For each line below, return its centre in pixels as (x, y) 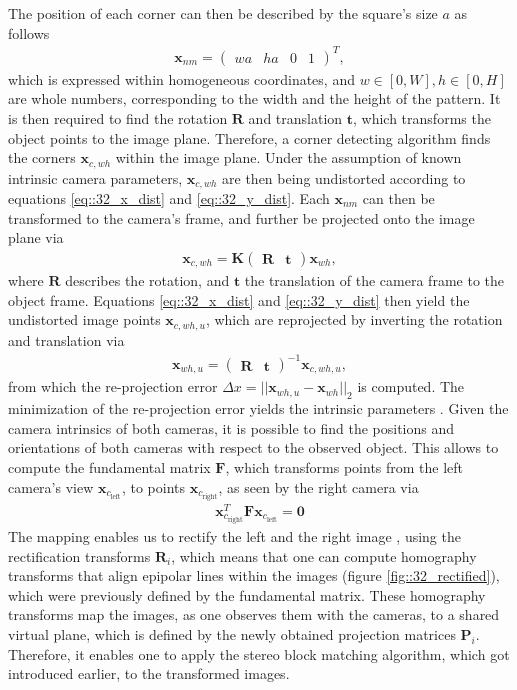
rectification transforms (79, 555)
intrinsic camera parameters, (95, 177)
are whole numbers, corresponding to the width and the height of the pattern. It (254, 98)
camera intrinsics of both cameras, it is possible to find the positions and (231, 427)
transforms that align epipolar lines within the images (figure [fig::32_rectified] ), (254, 575)
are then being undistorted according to (344, 177)
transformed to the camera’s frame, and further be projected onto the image (241, 217)
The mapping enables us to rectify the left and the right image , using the (234, 535)
